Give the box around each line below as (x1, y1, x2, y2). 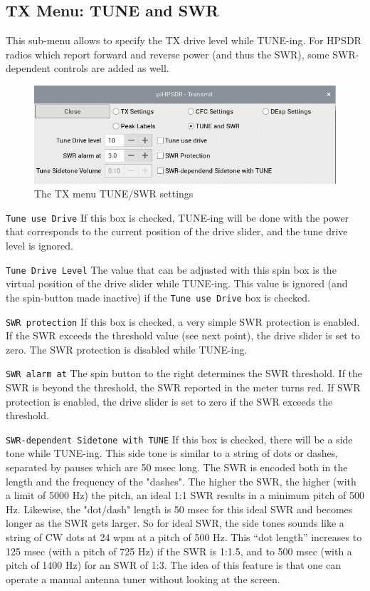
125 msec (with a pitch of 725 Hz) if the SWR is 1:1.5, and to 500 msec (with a (6, 543, 352, 558)
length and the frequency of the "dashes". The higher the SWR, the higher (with (6, 473, 356, 488)
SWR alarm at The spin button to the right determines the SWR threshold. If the (6, 366, 363, 381)
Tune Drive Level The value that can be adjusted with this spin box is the (6, 262, 337, 277)
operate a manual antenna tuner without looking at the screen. (6, 571, 280, 586)
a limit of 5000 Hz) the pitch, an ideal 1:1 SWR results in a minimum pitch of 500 (6, 488, 364, 503)
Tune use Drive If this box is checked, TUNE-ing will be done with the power (6, 210, 349, 225)
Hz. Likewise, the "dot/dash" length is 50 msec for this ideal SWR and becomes (6, 501, 353, 516)
